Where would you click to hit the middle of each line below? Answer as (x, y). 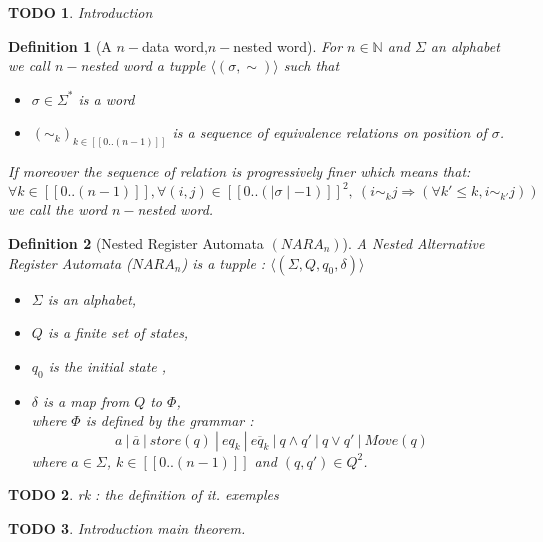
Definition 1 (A (60, 45)
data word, (175, 45)
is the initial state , (107, 365)
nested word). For (288, 45)
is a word (106, 98)
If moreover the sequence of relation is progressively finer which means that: (239, 171)
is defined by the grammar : (169, 420)
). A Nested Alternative (413, 242)
